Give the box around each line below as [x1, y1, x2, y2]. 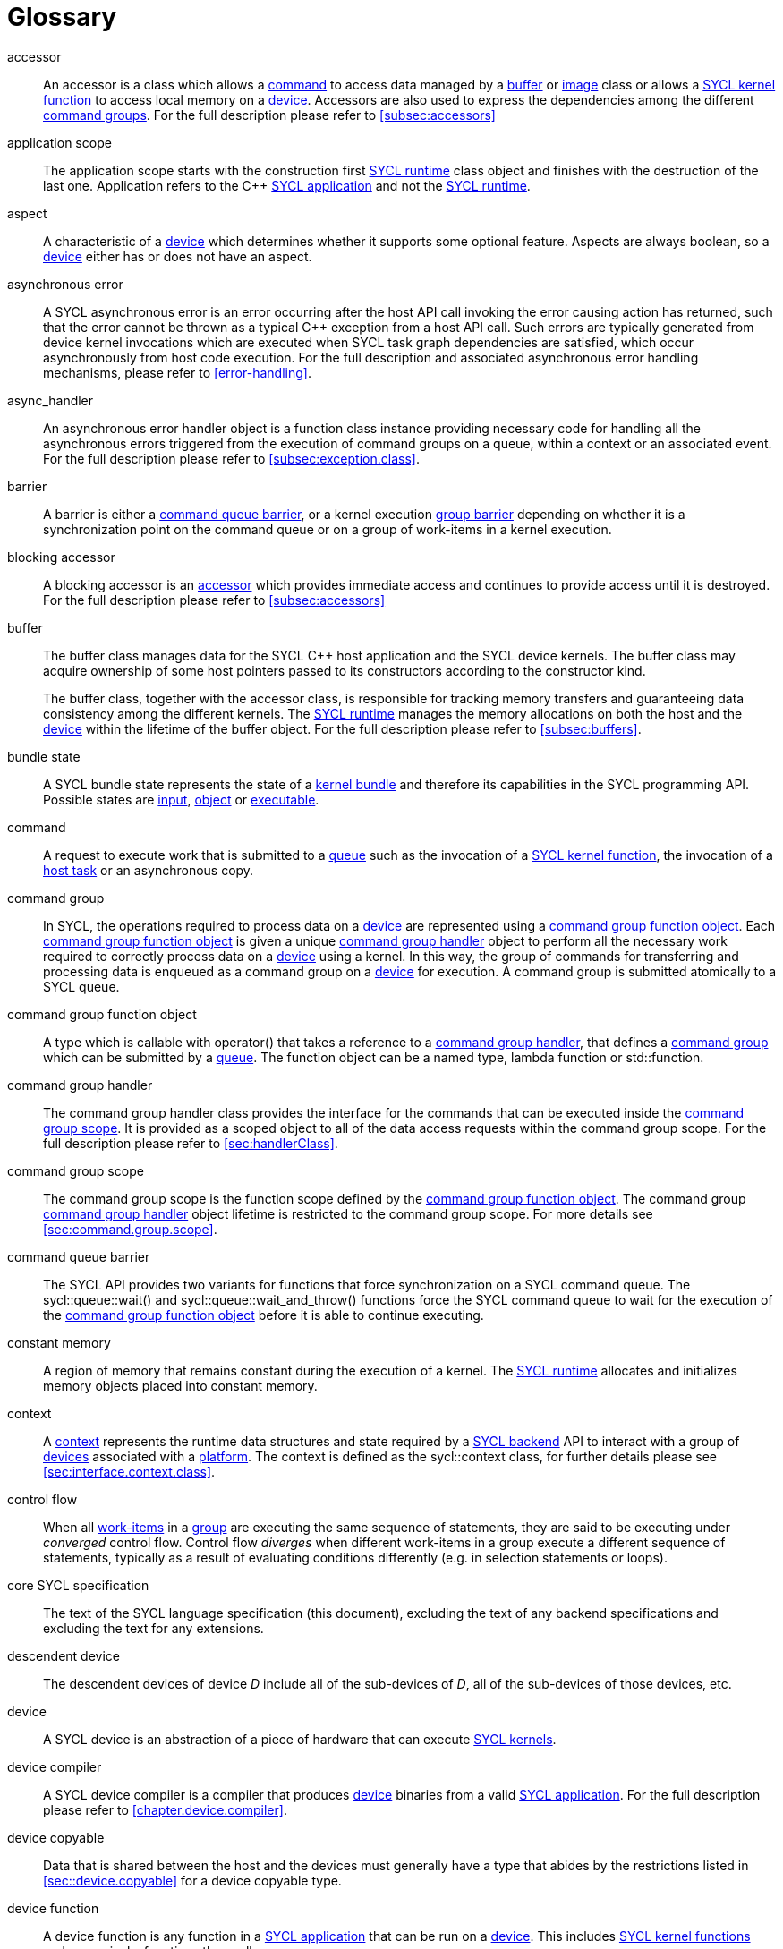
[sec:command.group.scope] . [43, 1221, 217, 1237]
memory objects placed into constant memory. [43, 1377, 318, 1393]
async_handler [7, 392, 94, 408]
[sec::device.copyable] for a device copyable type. [43, 1872, 342, 1888]
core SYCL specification [7, 1577, 149, 1593]
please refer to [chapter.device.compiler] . [43, 1801, 287, 1817]
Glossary [7, 2, 117, 32]
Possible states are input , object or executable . [43, 791, 319, 807]
